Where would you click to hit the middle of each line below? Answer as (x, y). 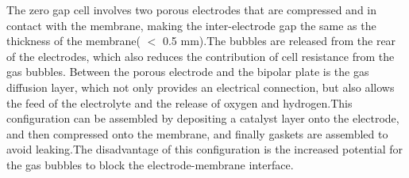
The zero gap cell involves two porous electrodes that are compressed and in (192, 9)
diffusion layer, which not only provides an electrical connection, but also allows (201, 87)
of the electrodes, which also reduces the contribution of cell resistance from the (201, 56)
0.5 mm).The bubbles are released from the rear (279, 41)
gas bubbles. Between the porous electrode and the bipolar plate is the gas (188, 72)
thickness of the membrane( (73, 41)
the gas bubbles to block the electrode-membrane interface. (150, 164)
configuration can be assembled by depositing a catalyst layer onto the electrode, (203, 118)
